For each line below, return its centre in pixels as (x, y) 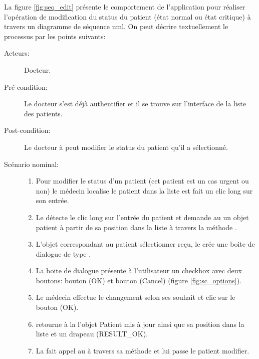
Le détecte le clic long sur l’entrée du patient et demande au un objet (142, 217)
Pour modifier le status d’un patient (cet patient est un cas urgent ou (142, 181)
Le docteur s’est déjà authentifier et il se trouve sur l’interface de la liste (135, 104)
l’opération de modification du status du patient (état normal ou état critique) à (127, 16)
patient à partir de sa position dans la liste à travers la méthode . (136, 227)
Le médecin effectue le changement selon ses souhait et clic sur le (136, 297)
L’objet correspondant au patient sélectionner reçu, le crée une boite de (145, 244)
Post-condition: (27, 130)
